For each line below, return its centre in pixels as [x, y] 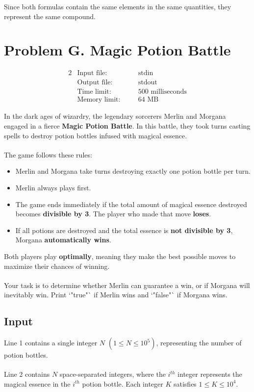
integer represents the [210, 374]
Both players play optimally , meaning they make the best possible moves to [120, 256]
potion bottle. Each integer [123, 383]
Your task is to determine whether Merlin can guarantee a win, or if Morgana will [127, 285]
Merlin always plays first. [53, 187]
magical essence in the [37, 383]
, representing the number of [199, 343]
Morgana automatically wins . [63, 240]
